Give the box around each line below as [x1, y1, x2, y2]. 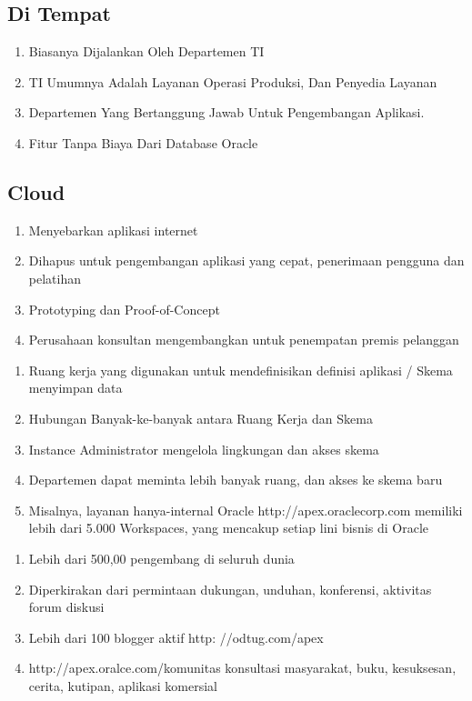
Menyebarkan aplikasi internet [28, 220, 198, 239]
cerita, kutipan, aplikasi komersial [28, 676, 217, 695]
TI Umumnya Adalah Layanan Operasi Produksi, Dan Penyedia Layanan [28, 72, 437, 91]
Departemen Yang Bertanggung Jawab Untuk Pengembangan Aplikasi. [28, 103, 425, 122]
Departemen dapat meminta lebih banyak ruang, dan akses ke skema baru [28, 470, 443, 489]
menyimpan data [28, 378, 123, 397]
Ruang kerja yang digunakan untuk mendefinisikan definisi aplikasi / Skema [28, 360, 453, 379]
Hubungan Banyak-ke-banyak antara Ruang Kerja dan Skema [28, 408, 373, 427]
